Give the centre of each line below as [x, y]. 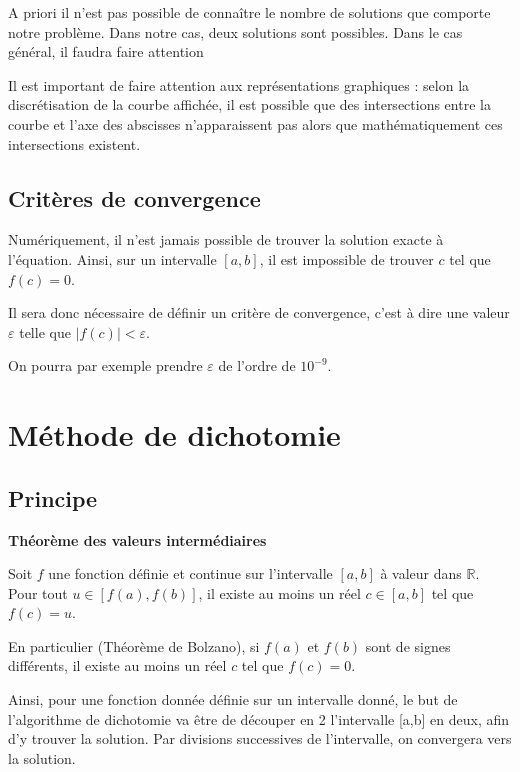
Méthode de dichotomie [174, 434]
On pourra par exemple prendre [105, 365]
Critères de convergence [134, 197]
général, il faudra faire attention [106, 51]
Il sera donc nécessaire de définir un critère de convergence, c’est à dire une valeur [259, 312]
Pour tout [38, 592]
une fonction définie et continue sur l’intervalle [190, 573]
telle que [45, 331]
